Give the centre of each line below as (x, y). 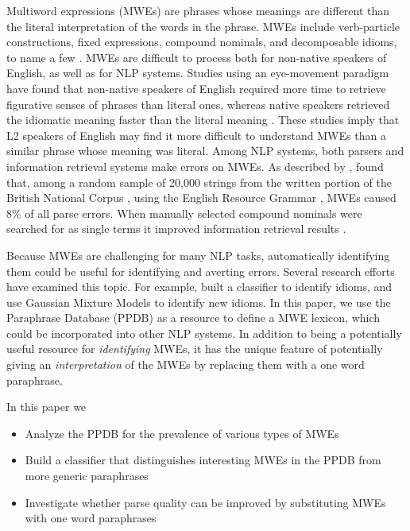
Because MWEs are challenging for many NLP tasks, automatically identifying (198, 255)
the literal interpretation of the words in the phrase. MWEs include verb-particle (203, 26)
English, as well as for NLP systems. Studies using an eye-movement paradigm (198, 73)
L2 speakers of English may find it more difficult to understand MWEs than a (196, 135)
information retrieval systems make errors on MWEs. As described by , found (195, 166)
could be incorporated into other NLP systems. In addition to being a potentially (204, 333)
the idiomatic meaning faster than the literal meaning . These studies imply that (203, 120)
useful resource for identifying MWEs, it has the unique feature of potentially (195, 349)
